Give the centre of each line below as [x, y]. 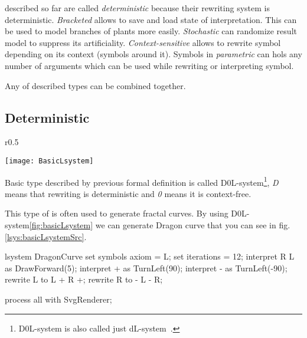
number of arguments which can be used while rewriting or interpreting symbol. [149, 65]
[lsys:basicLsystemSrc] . [46, 236]
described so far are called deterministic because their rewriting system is [137, 8]
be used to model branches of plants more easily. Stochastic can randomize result [151, 31]
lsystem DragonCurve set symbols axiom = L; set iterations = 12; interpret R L [150, 256]
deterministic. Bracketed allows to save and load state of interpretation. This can [151, 19]
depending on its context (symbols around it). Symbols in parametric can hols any [153, 54]
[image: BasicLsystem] [49, 161]
